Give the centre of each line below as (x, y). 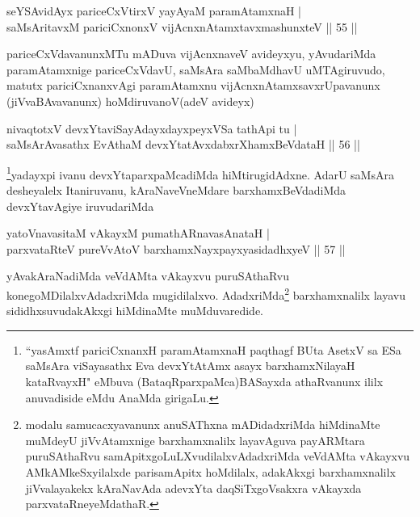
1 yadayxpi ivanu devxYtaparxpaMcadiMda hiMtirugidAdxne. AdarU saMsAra (200, 173)
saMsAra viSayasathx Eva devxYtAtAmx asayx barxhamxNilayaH (190, 366)
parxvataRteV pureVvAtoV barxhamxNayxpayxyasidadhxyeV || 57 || (176, 248)
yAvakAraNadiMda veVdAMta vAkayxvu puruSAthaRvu (148, 276)
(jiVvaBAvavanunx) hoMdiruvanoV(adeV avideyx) (130, 101)
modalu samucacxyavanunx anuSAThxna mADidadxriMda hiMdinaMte (203, 425)
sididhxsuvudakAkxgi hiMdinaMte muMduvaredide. (135, 311)
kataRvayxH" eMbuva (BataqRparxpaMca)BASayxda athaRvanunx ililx (204, 381)
